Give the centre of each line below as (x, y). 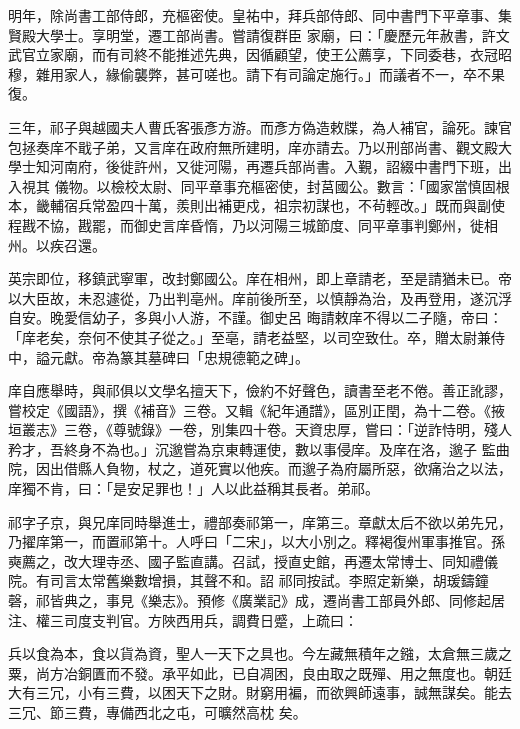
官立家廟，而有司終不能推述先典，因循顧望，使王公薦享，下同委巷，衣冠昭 (266, 54)
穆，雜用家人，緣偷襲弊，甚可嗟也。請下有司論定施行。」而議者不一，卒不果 (256, 73)
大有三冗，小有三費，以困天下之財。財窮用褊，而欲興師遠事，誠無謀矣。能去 (260, 692)
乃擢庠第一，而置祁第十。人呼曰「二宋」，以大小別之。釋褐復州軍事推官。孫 (256, 541)
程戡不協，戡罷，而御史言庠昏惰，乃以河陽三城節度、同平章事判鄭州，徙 (246, 224)
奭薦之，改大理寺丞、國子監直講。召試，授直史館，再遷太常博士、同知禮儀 (253, 560)
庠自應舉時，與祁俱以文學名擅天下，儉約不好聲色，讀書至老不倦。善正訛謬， (260, 390)
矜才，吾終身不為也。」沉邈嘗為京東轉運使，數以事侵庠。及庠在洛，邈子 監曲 (259, 448)
